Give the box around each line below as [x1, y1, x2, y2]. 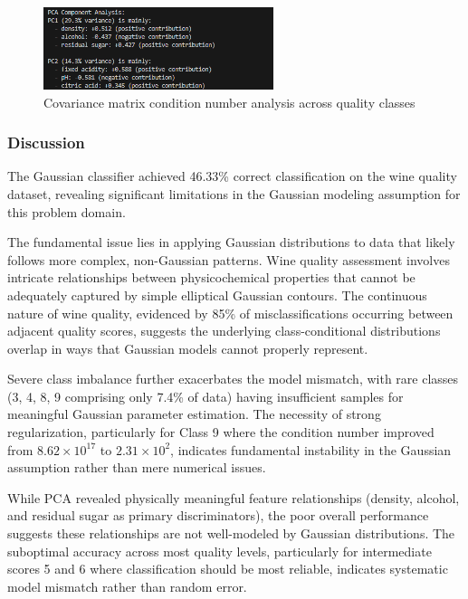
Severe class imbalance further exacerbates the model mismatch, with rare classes [7, 369, 459, 388]
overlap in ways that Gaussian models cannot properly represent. [7, 338, 368, 357]
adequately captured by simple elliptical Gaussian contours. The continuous [7, 285, 427, 304]
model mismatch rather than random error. [7, 576, 247, 595]
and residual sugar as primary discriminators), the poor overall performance [7, 506, 429, 525]
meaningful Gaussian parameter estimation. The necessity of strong [7, 404, 381, 423]
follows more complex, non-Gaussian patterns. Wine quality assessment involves [7, 250, 450, 269]
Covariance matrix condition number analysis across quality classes [43, 92, 415, 111]
